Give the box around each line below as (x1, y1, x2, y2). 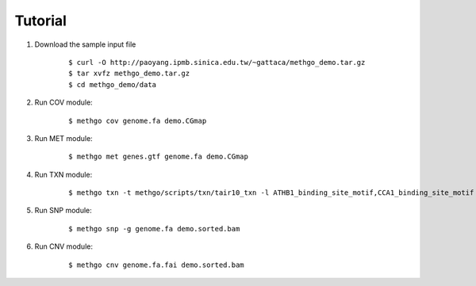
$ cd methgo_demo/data (68, 80, 157, 89)
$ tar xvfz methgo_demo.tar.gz (68, 69, 190, 78)
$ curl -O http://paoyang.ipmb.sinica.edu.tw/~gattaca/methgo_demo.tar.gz (68, 58, 366, 67)
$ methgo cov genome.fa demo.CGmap (68, 116, 207, 125)
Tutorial (14, 12, 67, 29)
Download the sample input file (34, 40, 136, 49)
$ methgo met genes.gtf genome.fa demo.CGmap (68, 152, 249, 162)
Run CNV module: (34, 242, 93, 251)
